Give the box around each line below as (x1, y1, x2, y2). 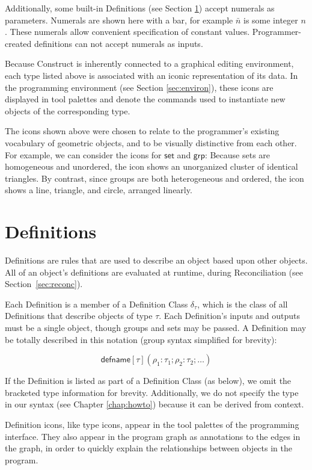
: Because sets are (204, 148, 271, 161)
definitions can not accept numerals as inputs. (34, 37, 203, 49)
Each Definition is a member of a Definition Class (5, 297, 188, 310)
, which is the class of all (197, 297, 288, 310)
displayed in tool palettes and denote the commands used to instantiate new (5, 93, 286, 105)
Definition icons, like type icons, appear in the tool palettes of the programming (5, 418, 299, 430)
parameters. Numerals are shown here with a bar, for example (5, 13, 233, 26)
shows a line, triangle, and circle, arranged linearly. (5, 184, 192, 196)
